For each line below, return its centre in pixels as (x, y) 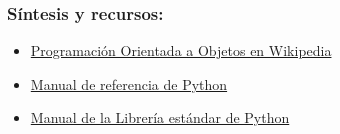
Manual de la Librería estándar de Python (160, 117)
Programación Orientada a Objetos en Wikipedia (181, 50)
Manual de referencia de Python (129, 83)
